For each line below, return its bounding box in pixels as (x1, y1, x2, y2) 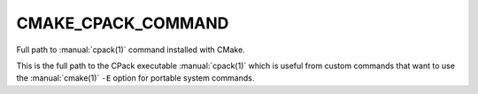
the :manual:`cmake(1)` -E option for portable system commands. (16, 73, 255, 83)
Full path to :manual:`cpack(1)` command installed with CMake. (16, 44, 245, 55)
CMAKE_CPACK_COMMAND (16, 13, 229, 33)
